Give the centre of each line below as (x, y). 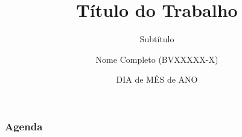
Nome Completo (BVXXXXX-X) (157, 59)
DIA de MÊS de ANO (157, 79)
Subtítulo (157, 39)
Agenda (24, 126)
